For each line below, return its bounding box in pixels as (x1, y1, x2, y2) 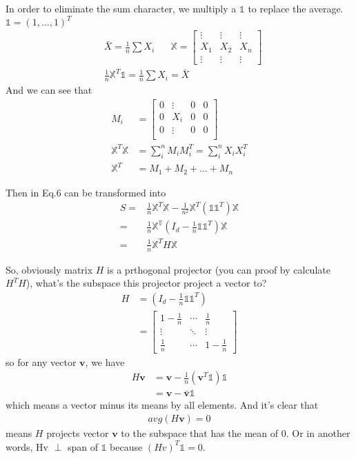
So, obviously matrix (6, 262, 93, 276)
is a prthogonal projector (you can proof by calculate (107, 262, 330, 276)
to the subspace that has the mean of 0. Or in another (121, 425, 350, 440)
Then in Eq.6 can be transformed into (6, 185, 166, 199)
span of (67, 439, 98, 453)
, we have (85, 354, 125, 369)
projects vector (46, 425, 109, 440)
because (110, 439, 143, 453)
